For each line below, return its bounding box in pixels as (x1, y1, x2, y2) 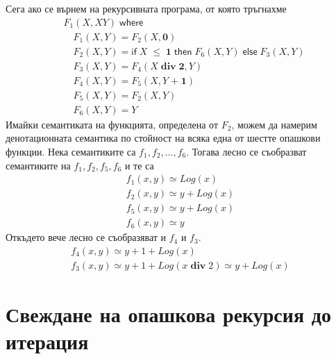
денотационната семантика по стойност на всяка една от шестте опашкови (6, 131, 321, 145)
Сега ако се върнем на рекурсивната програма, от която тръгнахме (6, 1, 287, 15)
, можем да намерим (231, 117, 317, 131)
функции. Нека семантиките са (6, 144, 136, 158)
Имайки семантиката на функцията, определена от (6, 117, 219, 131)
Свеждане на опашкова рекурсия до (6, 300, 331, 328)
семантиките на (6, 158, 71, 172)
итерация (6, 327, 89, 356)
